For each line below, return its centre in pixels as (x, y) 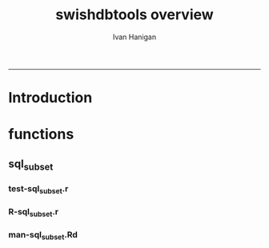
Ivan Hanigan (134, 37)
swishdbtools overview (134, 15)
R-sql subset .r (33, 213)
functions (41, 134)
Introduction (50, 98)
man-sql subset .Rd (43, 236)
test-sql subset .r (38, 189)
